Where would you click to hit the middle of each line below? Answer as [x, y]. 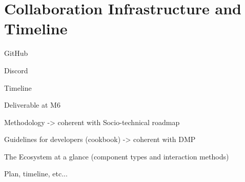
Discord [16, 70]
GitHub [16, 53]
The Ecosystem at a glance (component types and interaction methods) [117, 156]
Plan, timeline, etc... [36, 174]
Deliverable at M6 [32, 105]
